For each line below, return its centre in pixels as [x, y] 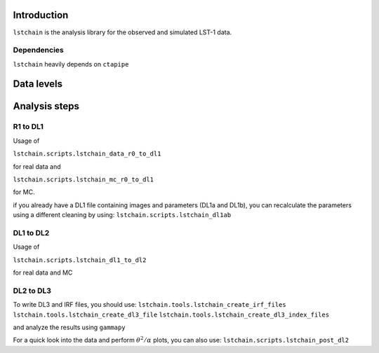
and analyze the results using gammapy [69, 327]
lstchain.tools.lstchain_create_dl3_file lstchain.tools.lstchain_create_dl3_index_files [171, 314]
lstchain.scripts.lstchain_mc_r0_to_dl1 [84, 180]
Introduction [41, 15]
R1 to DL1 [28, 127]
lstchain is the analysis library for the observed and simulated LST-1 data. [122, 32]
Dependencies [39, 50]
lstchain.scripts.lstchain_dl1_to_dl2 [80, 260]
